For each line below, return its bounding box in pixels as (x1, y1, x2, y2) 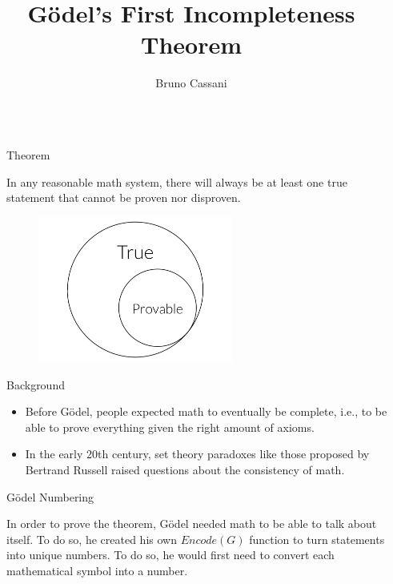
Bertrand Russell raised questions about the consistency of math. (25, 461, 345, 477)
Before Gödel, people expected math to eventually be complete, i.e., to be (25, 403, 387, 420)
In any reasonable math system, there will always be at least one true (6, 173, 347, 190)
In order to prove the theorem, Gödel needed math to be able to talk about (6, 515, 377, 532)
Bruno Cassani (155, 75, 227, 91)
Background (6, 376, 65, 393)
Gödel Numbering (6, 488, 94, 505)
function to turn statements (249, 530, 385, 547)
